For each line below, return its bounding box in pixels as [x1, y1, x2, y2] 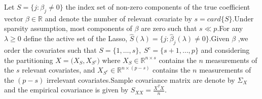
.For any [217, 23, 243, 34]
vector [4, 13, 23, 23]
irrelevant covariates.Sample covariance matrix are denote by [46, 74, 235, 85]
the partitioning [4, 54, 53, 65]
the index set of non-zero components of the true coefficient [65, 2, 250, 12]
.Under [232, 13, 254, 23]
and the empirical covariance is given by [4, 84, 129, 95]
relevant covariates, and [22, 64, 95, 75]
